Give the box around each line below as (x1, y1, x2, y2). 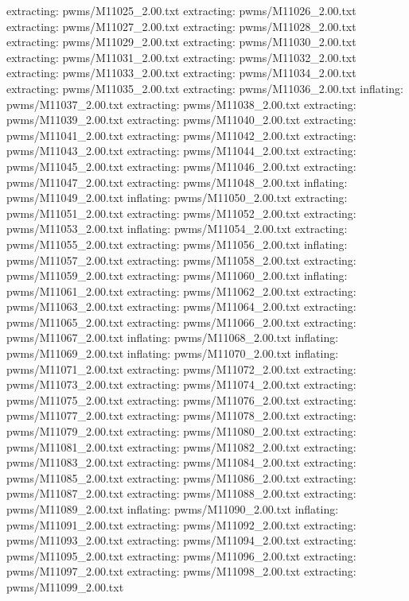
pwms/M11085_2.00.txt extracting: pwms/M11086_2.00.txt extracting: (6, 469, 356, 486)
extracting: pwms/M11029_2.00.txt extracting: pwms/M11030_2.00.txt (6, 33, 356, 50)
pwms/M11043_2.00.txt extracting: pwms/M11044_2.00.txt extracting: (6, 142, 356, 159)
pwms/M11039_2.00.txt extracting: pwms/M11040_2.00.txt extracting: (6, 111, 356, 128)
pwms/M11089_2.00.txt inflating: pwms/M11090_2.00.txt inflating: (6, 501, 339, 517)
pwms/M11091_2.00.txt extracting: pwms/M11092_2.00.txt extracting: (6, 516, 356, 533)
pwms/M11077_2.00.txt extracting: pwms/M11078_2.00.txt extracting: (6, 407, 356, 424)
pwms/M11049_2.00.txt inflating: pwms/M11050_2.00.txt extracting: (6, 189, 348, 206)
